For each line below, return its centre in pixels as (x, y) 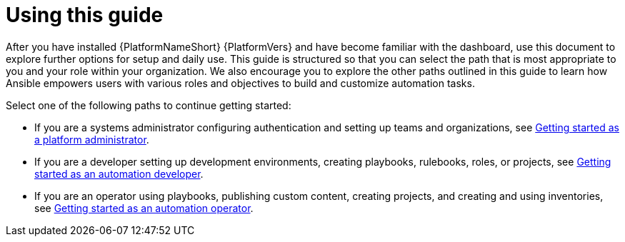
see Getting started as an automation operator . (144, 208)
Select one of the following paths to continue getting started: (149, 105)
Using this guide (85, 15)
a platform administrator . (92, 139)
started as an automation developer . (119, 173)
